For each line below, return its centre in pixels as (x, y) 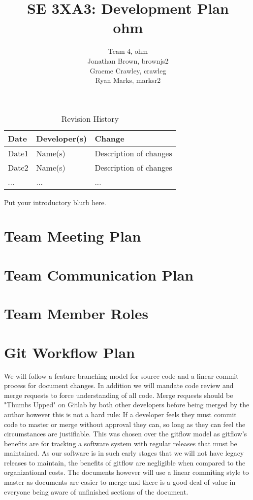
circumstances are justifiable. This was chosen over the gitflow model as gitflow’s (126, 434)
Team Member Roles (76, 313)
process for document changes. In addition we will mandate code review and (119, 385)
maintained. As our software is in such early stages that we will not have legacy (124, 453)
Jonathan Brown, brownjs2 (128, 60)
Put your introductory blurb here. (55, 202)
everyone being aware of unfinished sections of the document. (96, 491)
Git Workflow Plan (70, 352)
